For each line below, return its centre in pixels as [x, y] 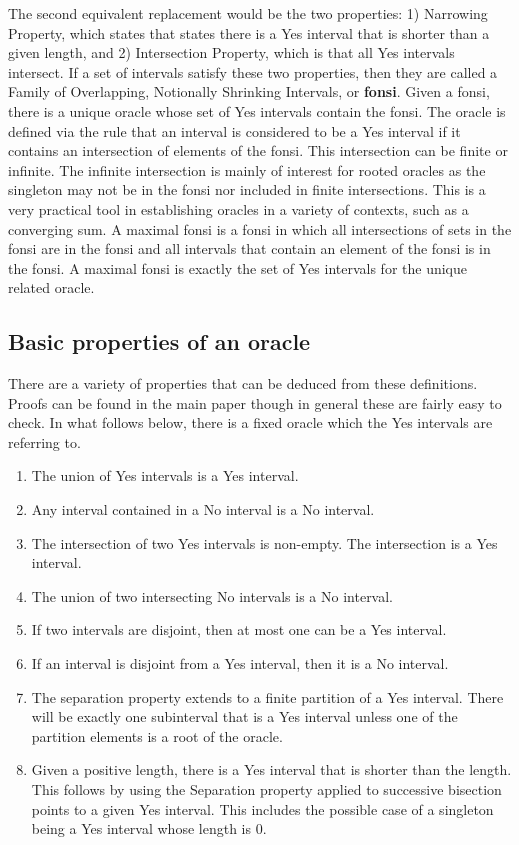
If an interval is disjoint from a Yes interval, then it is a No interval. [240, 663]
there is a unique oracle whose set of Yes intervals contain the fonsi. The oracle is [257, 110]
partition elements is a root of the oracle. [157, 735]
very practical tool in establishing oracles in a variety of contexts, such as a [238, 208]
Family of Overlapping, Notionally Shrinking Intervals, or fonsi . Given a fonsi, [249, 91]
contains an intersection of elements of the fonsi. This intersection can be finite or [258, 150]
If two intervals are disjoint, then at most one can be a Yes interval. [239, 629]
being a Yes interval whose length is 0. [149, 828]
